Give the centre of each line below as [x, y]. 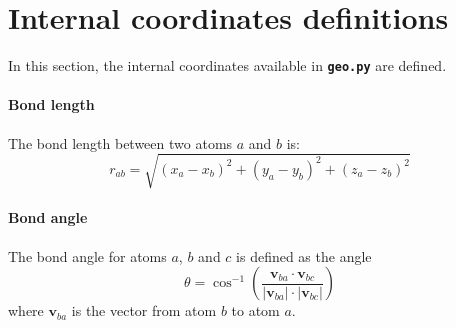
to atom [255, 310]
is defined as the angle [304, 255]
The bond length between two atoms [120, 142]
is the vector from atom [144, 310]
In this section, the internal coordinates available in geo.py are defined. [227, 65]
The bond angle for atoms [87, 255]
